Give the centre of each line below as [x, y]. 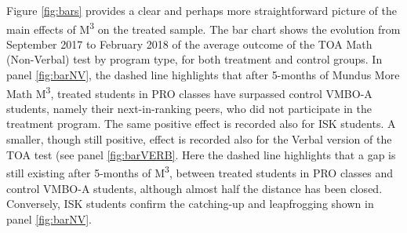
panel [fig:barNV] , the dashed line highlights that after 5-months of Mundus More [203, 75]
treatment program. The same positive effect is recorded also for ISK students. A [201, 124]
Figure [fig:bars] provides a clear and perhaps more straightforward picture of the [202, 10]
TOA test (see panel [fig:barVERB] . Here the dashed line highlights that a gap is [201, 154]
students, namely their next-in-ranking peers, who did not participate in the [189, 108]
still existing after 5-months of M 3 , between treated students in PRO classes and [200, 171]
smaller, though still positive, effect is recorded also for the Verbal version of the [199, 139]
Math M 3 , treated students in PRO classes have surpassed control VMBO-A [189, 92]
